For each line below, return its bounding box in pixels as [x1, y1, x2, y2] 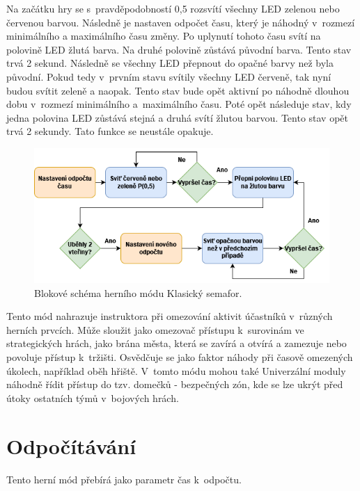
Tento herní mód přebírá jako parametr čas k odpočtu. [6, 472, 242, 486]
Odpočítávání [6, 431, 136, 460]
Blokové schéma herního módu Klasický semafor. [34, 285, 242, 300]
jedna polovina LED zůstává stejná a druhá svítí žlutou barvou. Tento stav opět [6, 110, 349, 124]
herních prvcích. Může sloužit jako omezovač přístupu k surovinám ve [6, 322, 304, 337]
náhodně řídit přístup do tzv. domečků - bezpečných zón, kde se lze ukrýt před [6, 377, 343, 392]
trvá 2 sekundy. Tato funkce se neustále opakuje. [6, 124, 214, 138]
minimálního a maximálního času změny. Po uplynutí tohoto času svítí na [6, 29, 321, 43]
